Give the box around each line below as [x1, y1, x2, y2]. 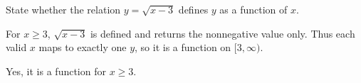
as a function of [219, 2, 288, 16]
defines [178, 2, 209, 16]
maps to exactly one [38, 40, 127, 55]
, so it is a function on [135, 40, 231, 55]
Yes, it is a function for [6, 63, 106, 78]
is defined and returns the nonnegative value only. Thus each [90, 26, 355, 40]
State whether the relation [6, 2, 121, 16]
